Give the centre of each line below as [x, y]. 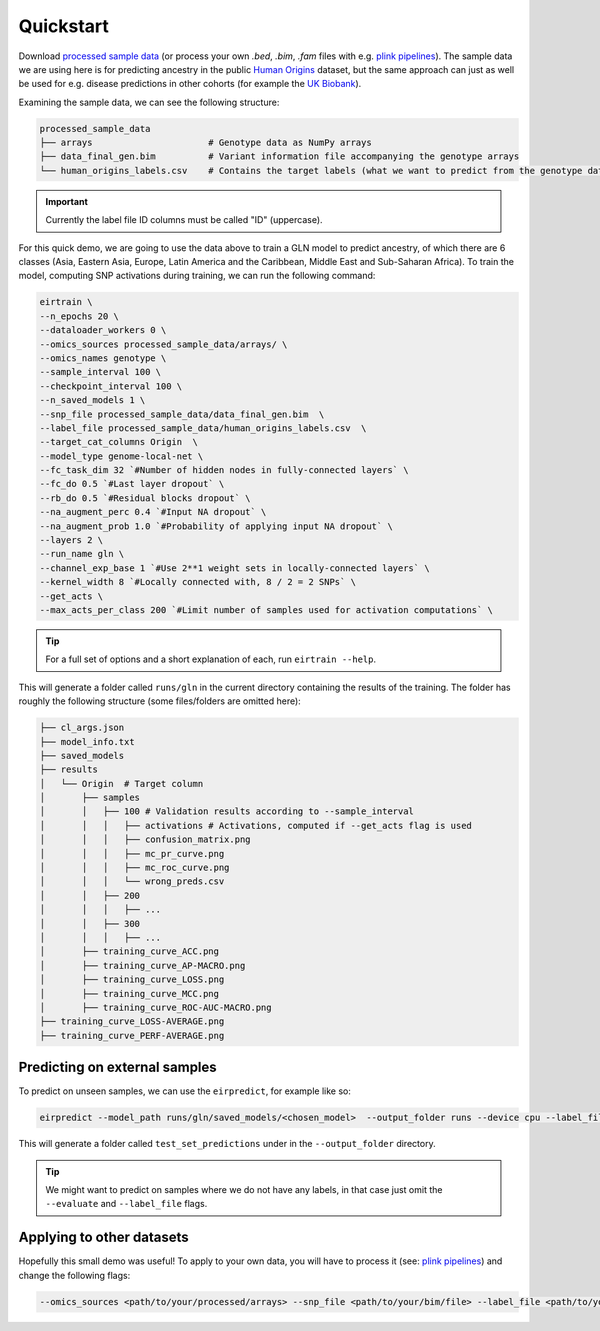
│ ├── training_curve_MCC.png [129, 993]
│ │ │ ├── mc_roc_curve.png [134, 868]
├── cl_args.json [82, 728]
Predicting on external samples [117, 1067]
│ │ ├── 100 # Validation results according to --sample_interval [227, 811]
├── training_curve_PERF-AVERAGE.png [132, 1035]
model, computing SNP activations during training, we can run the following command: [197, 276]
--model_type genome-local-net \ [121, 456]
